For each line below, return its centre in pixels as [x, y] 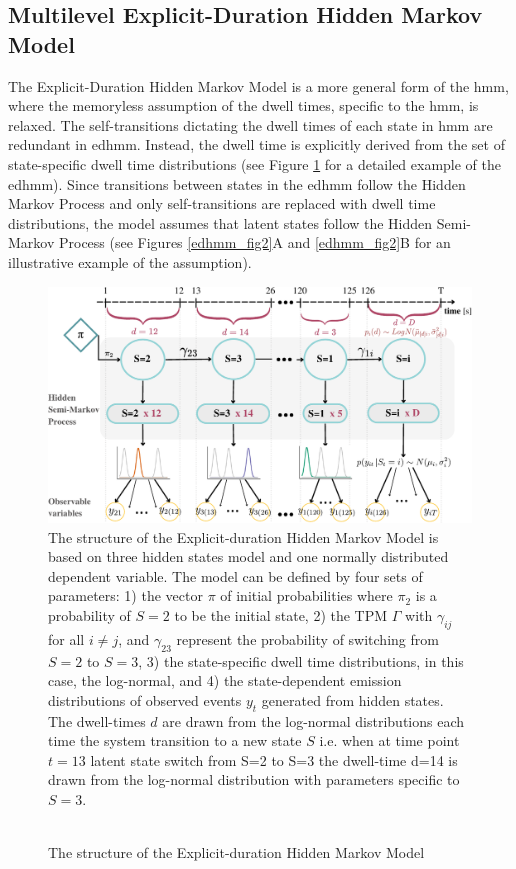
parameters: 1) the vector [125, 595]
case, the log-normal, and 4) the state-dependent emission [225, 680]
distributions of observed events [145, 699]
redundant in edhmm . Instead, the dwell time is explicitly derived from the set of [256, 144]
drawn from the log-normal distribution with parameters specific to [254, 779]
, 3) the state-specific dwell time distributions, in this [301, 660]
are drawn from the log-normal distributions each [313, 720]
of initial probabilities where [306, 595]
